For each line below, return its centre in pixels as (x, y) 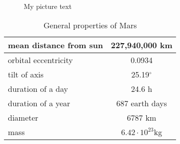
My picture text (48, 6)
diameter (23, 117)
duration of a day (38, 88)
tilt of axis (26, 74)
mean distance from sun (56, 45)
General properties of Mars (90, 25)
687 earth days (142, 103)
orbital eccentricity (41, 60)
